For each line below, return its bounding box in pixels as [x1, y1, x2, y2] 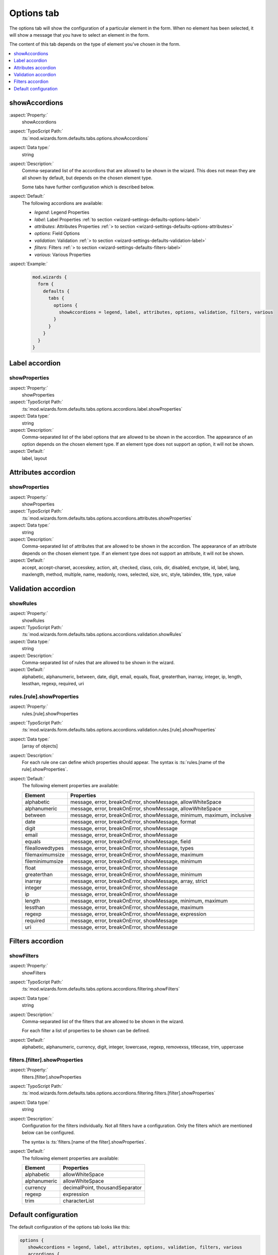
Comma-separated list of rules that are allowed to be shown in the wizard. [22, 659, 175, 665]
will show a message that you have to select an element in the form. [9, 32, 150, 38]
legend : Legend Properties [34, 209, 90, 215]
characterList [63, 1197, 94, 1204]
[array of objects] [22, 743, 58, 749]
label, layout [22, 455, 47, 461]
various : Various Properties [34, 252, 91, 258]
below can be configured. [22, 1129, 75, 1136]
